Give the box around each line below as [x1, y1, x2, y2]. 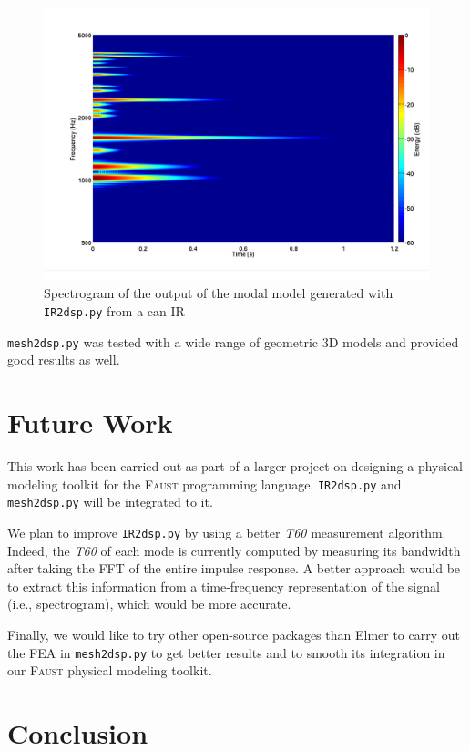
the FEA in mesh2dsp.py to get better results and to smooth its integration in [7, 643, 445, 662]
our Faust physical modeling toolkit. [7, 661, 212, 680]
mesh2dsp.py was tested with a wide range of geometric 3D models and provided [7, 332, 459, 351]
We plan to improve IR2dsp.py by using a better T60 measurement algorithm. [7, 522, 446, 541]
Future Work [7, 404, 173, 441]
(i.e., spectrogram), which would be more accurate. [7, 594, 291, 613]
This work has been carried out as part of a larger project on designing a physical [7, 457, 463, 475]
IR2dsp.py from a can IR [44, 301, 185, 320]
